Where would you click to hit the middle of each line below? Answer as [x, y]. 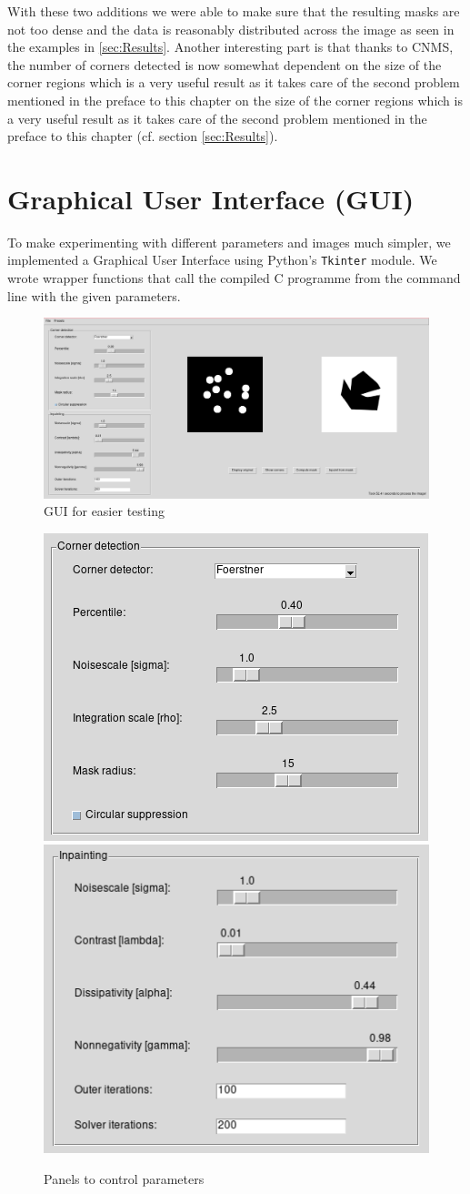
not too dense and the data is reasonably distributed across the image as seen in [231, 29]
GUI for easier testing [104, 511]
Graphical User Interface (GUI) [211, 198]
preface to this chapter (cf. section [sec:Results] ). [143, 136]
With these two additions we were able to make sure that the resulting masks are [234, 11]
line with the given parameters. [94, 295]
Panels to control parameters [124, 1178]
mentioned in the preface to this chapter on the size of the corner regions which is [235, 100]
